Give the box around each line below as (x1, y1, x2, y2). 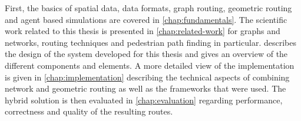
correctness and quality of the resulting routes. (5, 105, 173, 117)
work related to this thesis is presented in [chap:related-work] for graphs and (5, 25, 280, 37)
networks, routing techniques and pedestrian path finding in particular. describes (5, 36, 296, 48)
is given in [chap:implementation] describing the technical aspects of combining (5, 70, 290, 83)
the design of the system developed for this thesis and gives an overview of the (5, 48, 288, 60)
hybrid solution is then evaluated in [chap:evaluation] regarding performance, (5, 93, 283, 106)
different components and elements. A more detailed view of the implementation (5, 59, 295, 71)
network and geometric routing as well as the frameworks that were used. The (5, 82, 286, 95)
